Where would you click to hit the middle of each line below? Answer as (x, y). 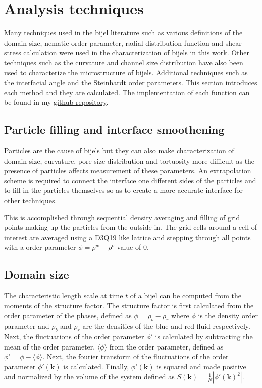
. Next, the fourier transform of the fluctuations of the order (136, 356)
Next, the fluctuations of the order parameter (74, 336)
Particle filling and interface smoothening (114, 129)
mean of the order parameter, (50, 346)
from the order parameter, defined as (166, 346)
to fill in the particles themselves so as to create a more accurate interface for (124, 190)
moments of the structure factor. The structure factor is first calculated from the (129, 305)
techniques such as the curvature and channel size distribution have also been (124, 62)
